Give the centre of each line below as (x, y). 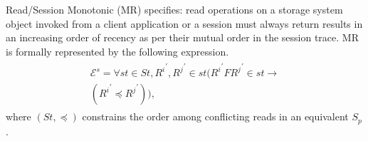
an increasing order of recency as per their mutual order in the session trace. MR (182, 37)
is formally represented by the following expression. (117, 51)
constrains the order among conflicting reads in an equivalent (215, 116)
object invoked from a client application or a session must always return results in (184, 23)
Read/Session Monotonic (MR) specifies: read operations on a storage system (174, 9)
